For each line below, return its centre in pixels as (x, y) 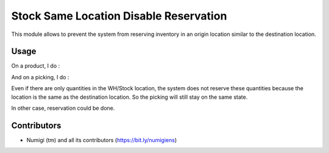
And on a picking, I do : (40, 77)
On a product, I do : (36, 66)
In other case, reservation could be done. (63, 108)
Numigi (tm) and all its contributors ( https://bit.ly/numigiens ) (102, 140)
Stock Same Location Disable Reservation (119, 16)
